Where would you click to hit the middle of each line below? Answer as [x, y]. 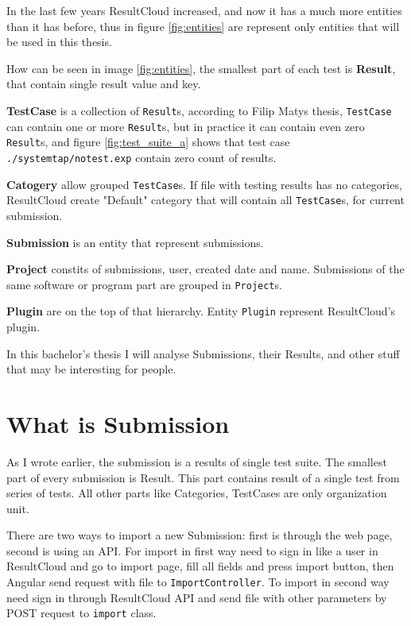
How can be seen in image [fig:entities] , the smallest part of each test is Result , [201, 68]
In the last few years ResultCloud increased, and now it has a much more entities [204, 10]
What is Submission [118, 423]
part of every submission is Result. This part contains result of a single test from [203, 477]
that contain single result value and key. [104, 84]
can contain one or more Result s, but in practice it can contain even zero [186, 126]
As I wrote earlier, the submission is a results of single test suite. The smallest [197, 461]
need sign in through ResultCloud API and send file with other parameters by [197, 597]
